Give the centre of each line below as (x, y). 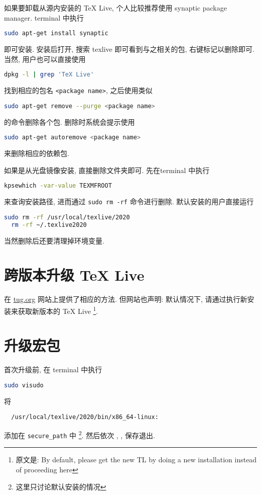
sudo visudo (24, 385)
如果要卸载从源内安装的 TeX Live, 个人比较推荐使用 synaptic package (115, 8)
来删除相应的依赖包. (37, 153)
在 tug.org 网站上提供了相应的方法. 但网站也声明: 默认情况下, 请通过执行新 (126, 299)
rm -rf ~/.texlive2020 (49, 225)
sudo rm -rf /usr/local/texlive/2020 (67, 217)
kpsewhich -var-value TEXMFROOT (58, 186)
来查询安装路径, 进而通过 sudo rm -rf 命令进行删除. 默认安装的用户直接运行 (129, 201)
